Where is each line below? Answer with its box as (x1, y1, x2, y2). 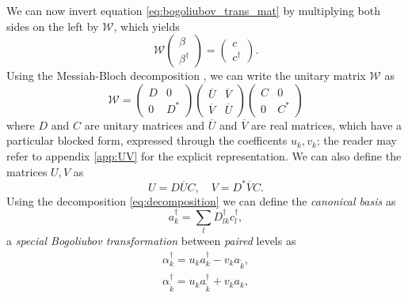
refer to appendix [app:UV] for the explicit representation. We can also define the (6, 147, 402, 164)
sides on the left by (6, 17, 99, 34)
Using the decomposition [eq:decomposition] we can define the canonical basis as (6, 192, 396, 209)
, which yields (113, 17, 180, 34)
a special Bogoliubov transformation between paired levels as (6, 232, 296, 249)
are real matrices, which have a (251, 116, 402, 133)
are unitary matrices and (84, 116, 205, 133)
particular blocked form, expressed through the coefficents (6, 132, 288, 149)
